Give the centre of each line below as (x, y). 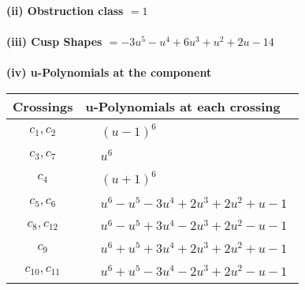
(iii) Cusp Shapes (54, 41)
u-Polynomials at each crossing (183, 106)
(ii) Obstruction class (65, 10)
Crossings (43, 106)
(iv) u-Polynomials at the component (109, 72)
